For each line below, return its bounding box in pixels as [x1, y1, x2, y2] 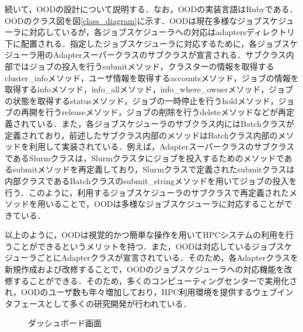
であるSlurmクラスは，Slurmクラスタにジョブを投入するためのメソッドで [5, 151, 284, 164]
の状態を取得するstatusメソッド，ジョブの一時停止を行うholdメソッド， [5, 94, 278, 106]
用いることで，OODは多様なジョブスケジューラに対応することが [37, 198, 284, 210]
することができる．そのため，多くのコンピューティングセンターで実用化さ [12, 274, 298, 286]
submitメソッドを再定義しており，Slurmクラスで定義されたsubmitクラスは [12, 163, 295, 175]
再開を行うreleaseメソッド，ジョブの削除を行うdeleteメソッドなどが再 [20, 106, 287, 118]
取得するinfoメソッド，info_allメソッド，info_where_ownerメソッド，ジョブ [5, 83, 294, 95]
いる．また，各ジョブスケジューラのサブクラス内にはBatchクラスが [37, 117, 294, 129]
